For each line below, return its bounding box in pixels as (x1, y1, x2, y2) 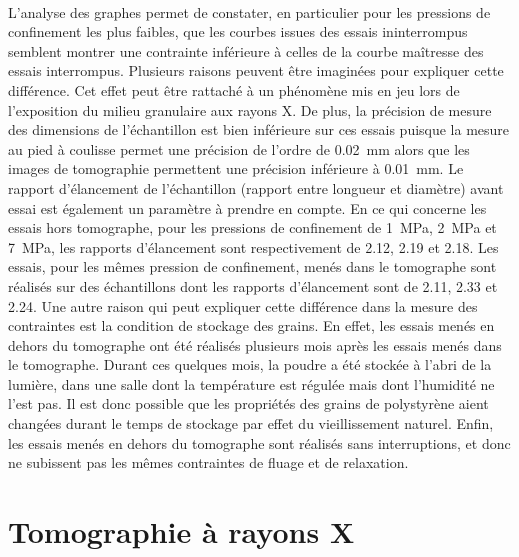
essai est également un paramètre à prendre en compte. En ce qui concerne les (8, 197, 487, 218)
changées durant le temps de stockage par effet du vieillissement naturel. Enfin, (8, 413, 494, 434)
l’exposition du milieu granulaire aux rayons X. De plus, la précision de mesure (8, 99, 492, 120)
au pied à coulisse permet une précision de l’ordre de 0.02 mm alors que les (8, 138, 470, 159)
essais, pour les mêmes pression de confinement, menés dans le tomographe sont (8, 256, 497, 277)
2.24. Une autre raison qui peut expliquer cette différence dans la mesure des (8, 295, 478, 316)
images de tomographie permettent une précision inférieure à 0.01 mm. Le (8, 158, 464, 179)
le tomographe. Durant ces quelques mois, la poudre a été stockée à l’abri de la (8, 354, 492, 375)
